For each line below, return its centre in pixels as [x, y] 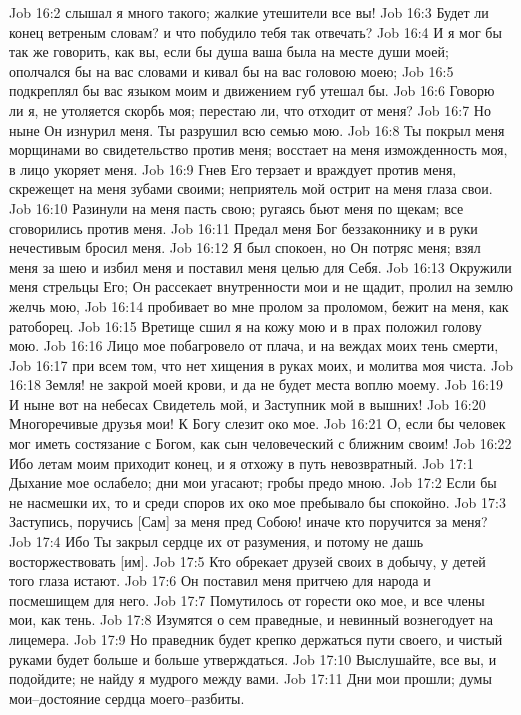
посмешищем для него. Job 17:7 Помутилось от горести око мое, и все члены [247, 599]
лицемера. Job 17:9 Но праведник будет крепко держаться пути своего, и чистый [256, 639]
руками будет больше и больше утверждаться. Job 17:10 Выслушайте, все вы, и [253, 658]
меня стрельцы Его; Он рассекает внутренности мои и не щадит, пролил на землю [261, 286]
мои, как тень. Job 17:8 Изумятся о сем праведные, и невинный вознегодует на [251, 619]
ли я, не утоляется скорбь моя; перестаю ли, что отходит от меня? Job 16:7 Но [250, 109]
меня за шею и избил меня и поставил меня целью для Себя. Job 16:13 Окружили [260, 266]
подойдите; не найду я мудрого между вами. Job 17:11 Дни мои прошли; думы [250, 678]
